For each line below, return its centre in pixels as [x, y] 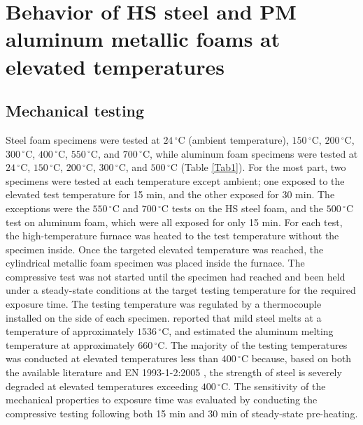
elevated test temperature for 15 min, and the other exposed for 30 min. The [170, 194]
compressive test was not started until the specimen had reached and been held [176, 276]
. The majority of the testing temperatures [256, 344]
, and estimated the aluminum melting [251, 331]
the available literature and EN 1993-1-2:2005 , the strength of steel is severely [174, 372]
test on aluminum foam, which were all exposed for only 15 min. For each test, [174, 222]
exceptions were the [48, 208]
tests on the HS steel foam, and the [248, 208]
